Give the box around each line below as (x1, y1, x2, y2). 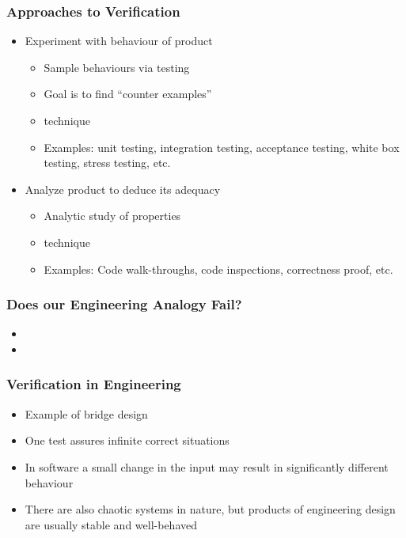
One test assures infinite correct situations (25, 432, 230, 449)
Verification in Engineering (6, 374, 181, 394)
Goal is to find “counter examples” (44, 85, 212, 102)
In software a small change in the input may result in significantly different (25, 458, 389, 475)
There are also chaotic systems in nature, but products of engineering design (25, 501, 396, 517)
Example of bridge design (25, 405, 148, 422)
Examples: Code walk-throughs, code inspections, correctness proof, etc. (44, 260, 393, 277)
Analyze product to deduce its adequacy (25, 180, 221, 197)
